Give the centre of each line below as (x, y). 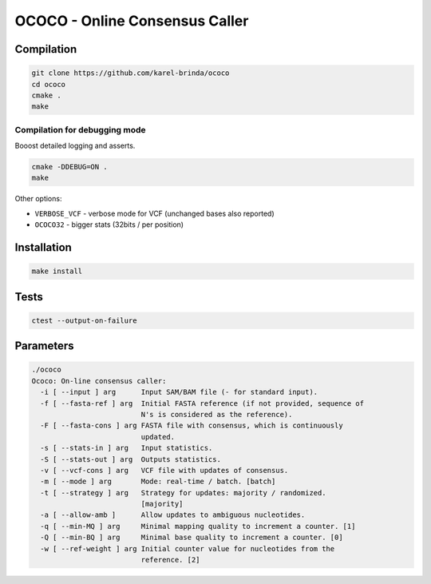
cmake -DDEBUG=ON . (69, 167)
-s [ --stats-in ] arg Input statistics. (127, 448)
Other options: (38, 199)
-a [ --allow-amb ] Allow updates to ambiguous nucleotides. (173, 515)
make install (57, 271)
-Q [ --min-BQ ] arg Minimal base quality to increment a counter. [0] (192, 538)
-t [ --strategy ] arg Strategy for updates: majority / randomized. (183, 493)
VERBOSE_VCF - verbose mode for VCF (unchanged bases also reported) (154, 213)
